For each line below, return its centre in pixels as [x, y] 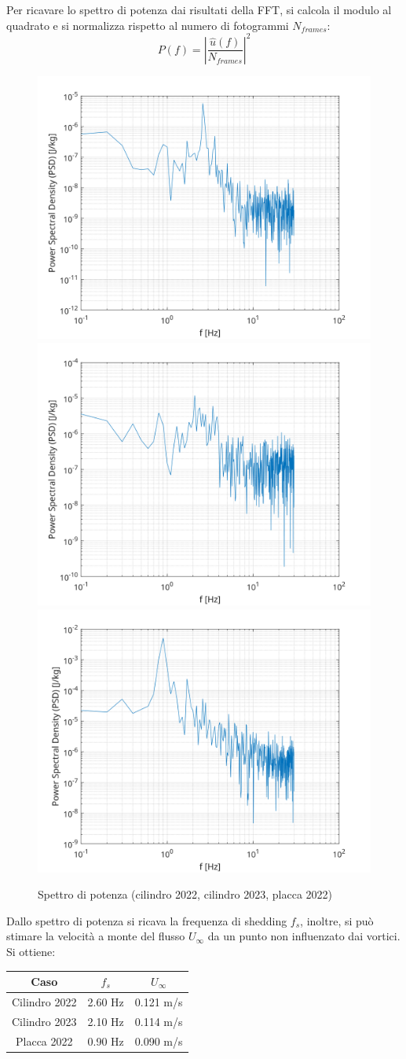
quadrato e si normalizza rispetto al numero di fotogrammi [148, 25]
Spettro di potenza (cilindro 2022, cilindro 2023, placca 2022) [185, 894]
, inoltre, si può [337, 920]
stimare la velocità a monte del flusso [96, 936]
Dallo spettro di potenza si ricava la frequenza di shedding [147, 920]
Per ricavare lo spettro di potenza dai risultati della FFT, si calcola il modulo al [199, 9]
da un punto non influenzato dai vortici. [304, 936]
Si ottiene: [31, 951]
